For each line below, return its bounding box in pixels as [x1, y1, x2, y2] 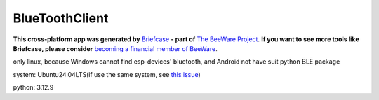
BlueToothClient [13, 10, 109, 26]
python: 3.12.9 [13, 83, 54, 92]
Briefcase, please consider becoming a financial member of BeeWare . [13, 44, 218, 52]
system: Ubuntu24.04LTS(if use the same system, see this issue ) [13, 70, 201, 78]
